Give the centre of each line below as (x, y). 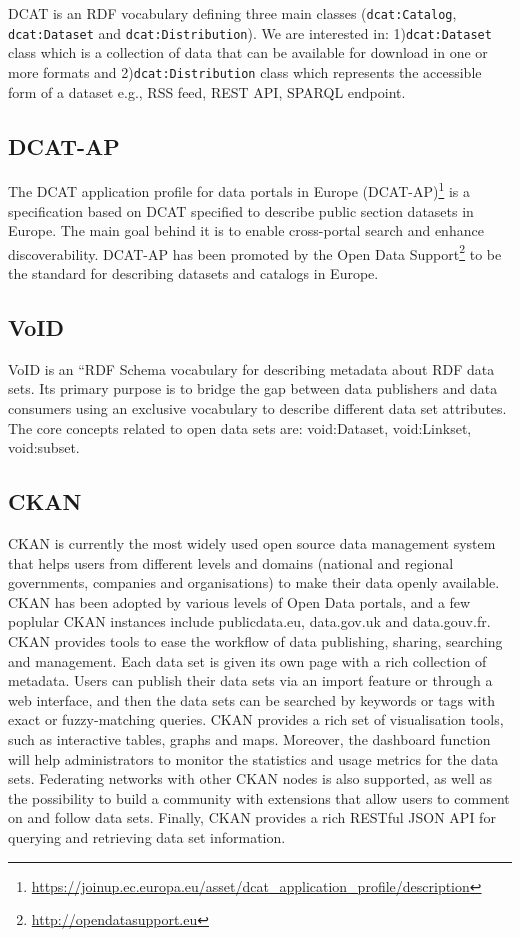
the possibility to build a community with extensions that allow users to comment (259, 797)
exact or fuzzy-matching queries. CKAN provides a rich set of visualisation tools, (256, 719)
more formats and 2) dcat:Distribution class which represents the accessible (245, 71)
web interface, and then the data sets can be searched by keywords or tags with (251, 699)
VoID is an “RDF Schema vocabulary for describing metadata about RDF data (251, 368)
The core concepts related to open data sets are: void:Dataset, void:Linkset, (240, 427)
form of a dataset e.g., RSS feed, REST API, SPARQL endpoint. (207, 91)
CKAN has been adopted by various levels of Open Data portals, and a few (239, 601)
